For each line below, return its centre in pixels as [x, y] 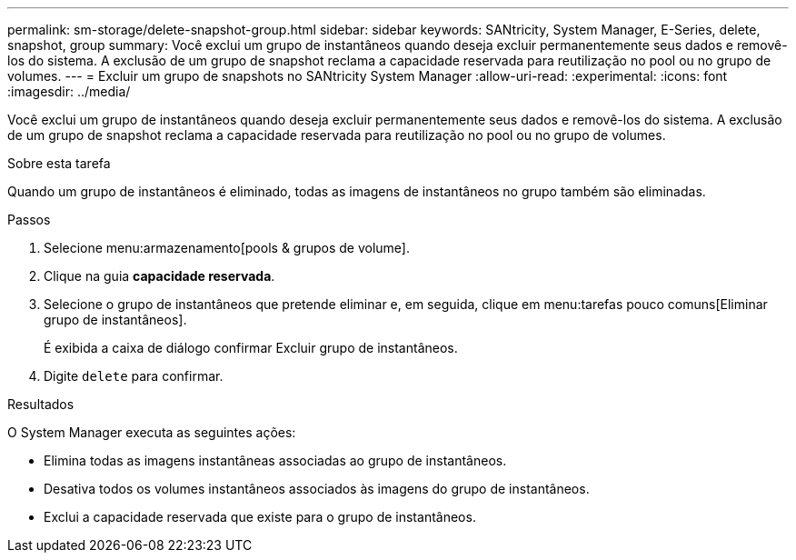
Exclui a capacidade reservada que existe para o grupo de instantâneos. [260, 517]
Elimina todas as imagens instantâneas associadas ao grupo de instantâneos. [275, 460]
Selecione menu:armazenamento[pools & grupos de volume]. [227, 248]
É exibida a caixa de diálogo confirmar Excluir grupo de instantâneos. [251, 348]
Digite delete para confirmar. [134, 376]
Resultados [41, 404]
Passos [29, 220]
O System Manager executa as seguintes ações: [152, 432]
